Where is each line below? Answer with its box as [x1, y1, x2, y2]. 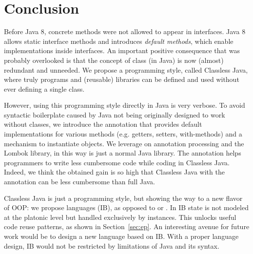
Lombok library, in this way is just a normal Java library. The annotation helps [4, 148, 241, 158]
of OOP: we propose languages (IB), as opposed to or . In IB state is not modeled [4, 202, 249, 213]
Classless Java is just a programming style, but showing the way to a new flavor [4, 193, 243, 203]
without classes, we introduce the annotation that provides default [4, 119, 202, 129]
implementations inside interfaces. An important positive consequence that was [4, 45, 240, 56]
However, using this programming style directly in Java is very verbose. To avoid [4, 100, 245, 110]
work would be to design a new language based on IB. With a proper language [4, 231, 239, 241]
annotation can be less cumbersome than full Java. [4, 176, 156, 187]
